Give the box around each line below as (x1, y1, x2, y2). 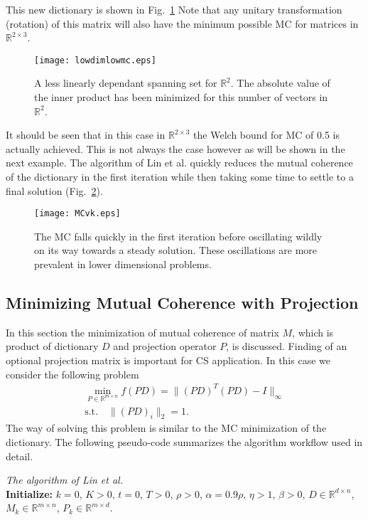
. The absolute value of (230, 75, 330, 90)
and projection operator (113, 339, 217, 354)
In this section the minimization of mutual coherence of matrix (6, 324, 279, 339)
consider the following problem (6, 366, 139, 381)
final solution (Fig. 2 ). (6, 183, 103, 198)
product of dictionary (6, 339, 99, 354)
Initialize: (6, 486, 53, 501)
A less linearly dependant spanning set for (34, 75, 217, 90)
